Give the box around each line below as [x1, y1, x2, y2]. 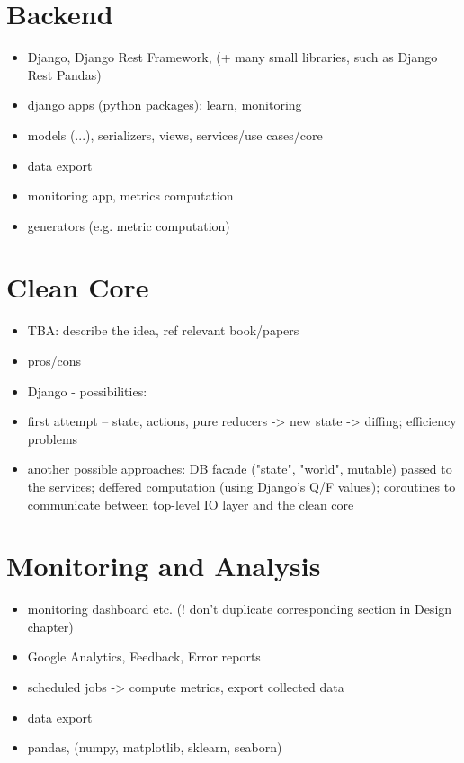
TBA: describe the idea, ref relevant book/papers [27, 321, 299, 340]
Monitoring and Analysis [6, 547, 321, 584]
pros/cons [27, 351, 82, 369]
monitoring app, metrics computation [27, 186, 234, 205]
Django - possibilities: [27, 381, 147, 400]
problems [27, 429, 78, 448]
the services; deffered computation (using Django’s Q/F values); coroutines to [27, 476, 456, 495]
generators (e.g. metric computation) [27, 216, 230, 235]
